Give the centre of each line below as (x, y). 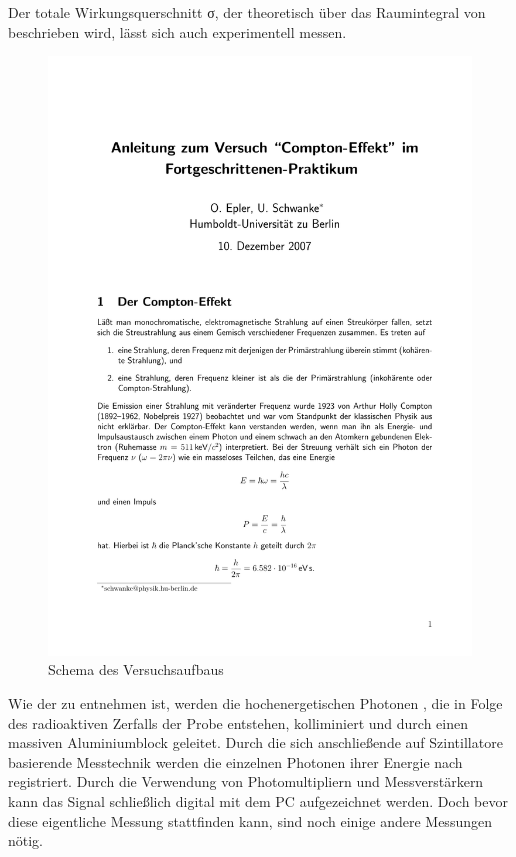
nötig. (26, 840)
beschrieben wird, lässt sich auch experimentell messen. (177, 31)
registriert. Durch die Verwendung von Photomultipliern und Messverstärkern (246, 781)
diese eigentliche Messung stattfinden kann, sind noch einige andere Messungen (250, 820)
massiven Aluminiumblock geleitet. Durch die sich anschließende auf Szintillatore (255, 742)
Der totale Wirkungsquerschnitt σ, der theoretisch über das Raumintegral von (247, 12)
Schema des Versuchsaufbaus (136, 669)
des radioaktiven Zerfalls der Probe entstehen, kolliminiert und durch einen (238, 722)
